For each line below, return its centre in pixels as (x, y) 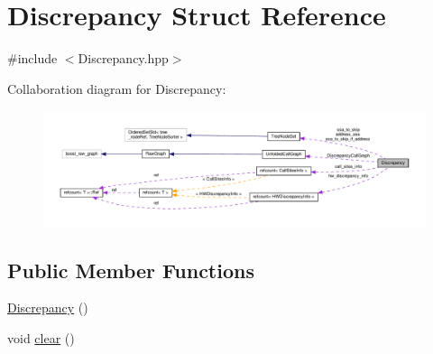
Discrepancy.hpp (123, 58)
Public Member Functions (131, 270)
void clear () (41, 338)
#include (32, 58)
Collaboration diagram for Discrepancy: (117, 88)
